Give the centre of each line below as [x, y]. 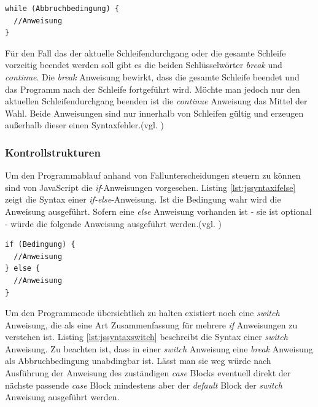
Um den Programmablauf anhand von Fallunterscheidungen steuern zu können [153, 175]
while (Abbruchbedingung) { [62, 9]
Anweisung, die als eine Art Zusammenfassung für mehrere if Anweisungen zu [151, 324]
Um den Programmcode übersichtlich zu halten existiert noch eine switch [142, 313]
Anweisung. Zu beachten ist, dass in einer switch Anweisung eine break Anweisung [159, 348]
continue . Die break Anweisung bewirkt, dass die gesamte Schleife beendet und [152, 76]
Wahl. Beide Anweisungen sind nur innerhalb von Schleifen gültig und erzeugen [154, 113]
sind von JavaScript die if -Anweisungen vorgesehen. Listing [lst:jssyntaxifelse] [150, 187]
